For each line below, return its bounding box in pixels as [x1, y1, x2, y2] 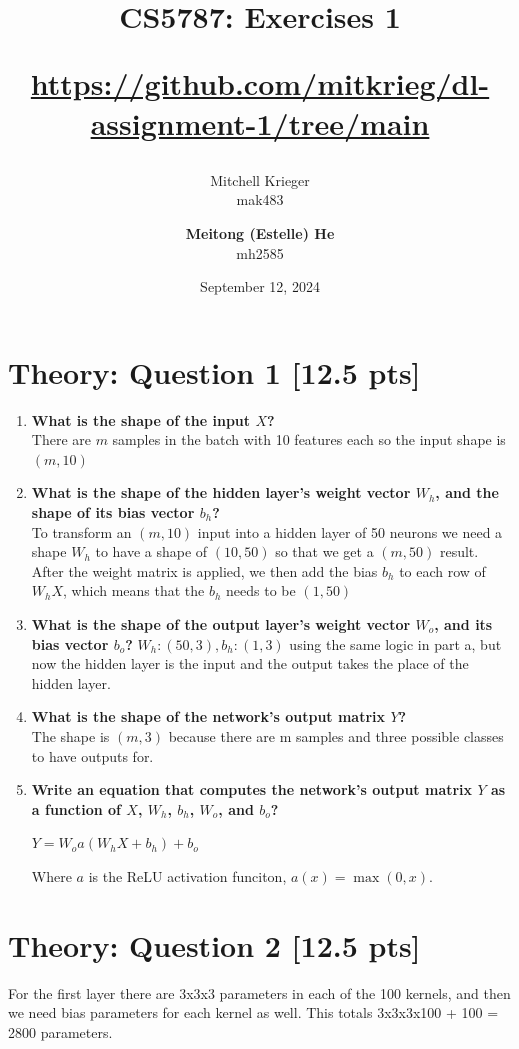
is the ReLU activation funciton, [88, 865, 287, 886]
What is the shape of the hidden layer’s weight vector [31, 482, 411, 503]
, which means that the [63, 580, 205, 601]
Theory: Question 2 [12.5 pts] [8, 924, 421, 965]
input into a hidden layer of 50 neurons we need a [197, 521, 503, 542]
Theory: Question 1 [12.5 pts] [8, 351, 421, 392]
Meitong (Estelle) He [185, 222, 335, 243]
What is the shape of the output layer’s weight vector [31, 614, 411, 634]
